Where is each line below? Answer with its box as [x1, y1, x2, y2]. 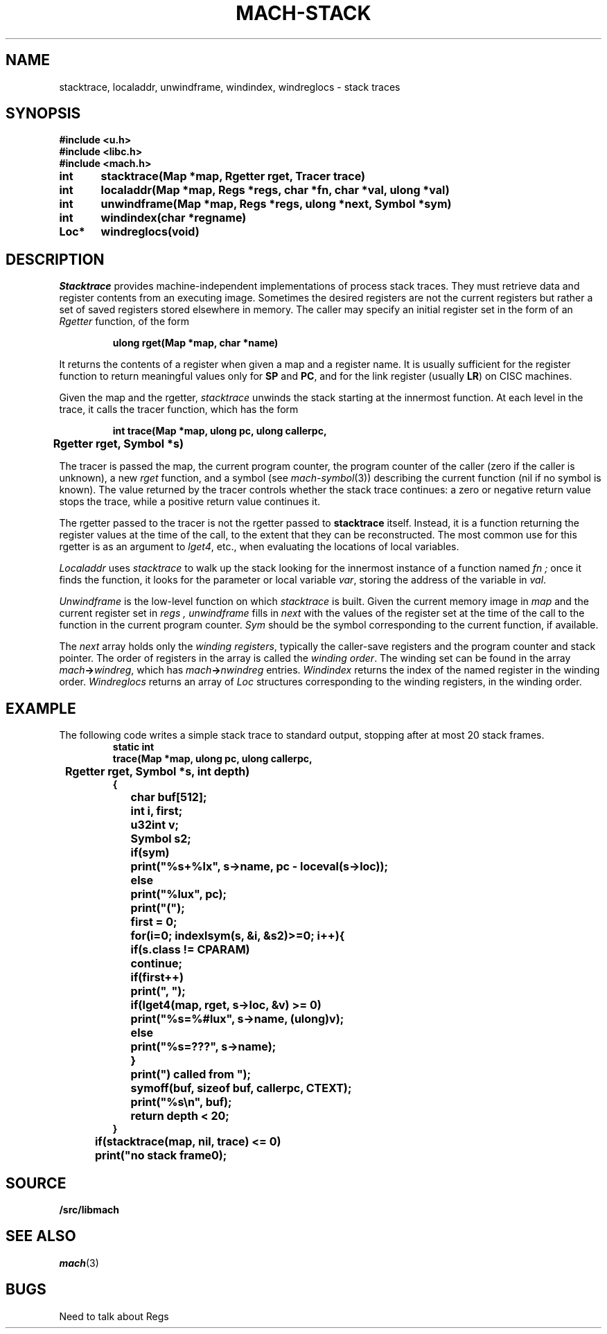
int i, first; [130, 804, 183, 818]
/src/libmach [59, 1203, 119, 1215]
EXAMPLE [6, 699, 76, 717]
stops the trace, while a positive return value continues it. [59, 495, 321, 508]
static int [112, 741, 155, 753]
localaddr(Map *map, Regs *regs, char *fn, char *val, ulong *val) [100, 183, 450, 198]
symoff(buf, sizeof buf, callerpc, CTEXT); [130, 1081, 352, 1096]
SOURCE [6, 1174, 67, 1192]
